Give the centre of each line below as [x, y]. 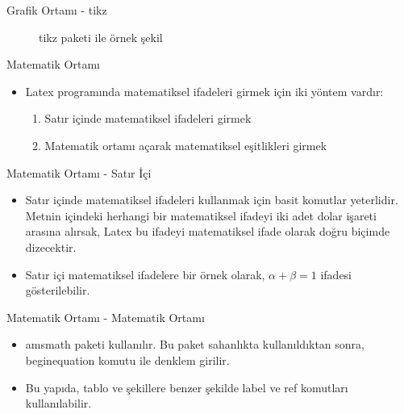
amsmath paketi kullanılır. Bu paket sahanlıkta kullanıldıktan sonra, [195, 344]
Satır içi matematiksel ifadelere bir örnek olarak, [145, 274]
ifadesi [336, 274]
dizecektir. [51, 247]
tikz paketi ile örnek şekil [101, 37]
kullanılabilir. [58, 403]
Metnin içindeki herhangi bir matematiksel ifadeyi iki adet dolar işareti [201, 215]
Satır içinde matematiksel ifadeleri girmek [148, 118]
